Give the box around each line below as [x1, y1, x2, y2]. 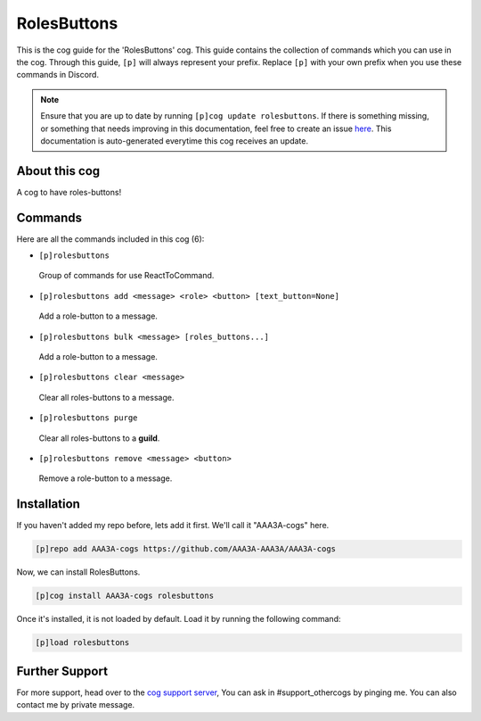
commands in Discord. [16, 70, 100, 80]
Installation [16, 496, 80, 512]
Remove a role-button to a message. [38, 473, 173, 484]
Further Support [16, 663, 109, 678]
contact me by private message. [16, 700, 135, 710]
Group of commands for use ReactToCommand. [38, 270, 215, 281]
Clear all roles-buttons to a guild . [38, 433, 160, 443]
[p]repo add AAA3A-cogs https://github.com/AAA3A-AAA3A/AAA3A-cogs [35, 544, 337, 554]
